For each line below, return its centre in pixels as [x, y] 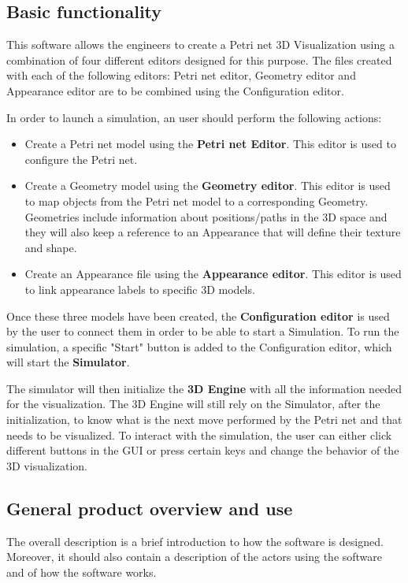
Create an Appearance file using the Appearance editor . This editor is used [213, 274]
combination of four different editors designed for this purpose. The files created [199, 59]
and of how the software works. [82, 572]
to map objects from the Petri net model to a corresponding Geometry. [197, 201]
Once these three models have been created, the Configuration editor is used [198, 316]
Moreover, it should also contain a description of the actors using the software [195, 557]
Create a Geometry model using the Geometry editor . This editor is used [208, 186]
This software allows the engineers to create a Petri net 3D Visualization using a [200, 45]
